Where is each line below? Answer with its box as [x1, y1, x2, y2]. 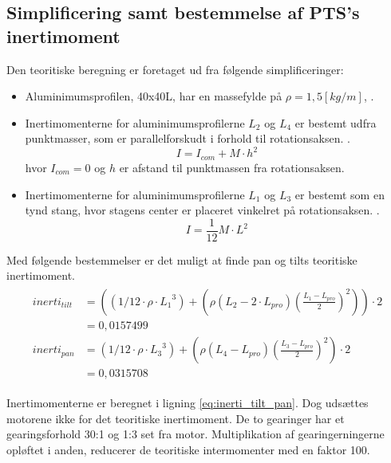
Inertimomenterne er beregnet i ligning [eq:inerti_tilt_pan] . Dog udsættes [6, 394, 369, 411]
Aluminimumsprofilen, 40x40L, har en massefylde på [25, 88, 282, 104]
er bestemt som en [294, 186, 385, 202]
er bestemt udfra [294, 114, 377, 131]
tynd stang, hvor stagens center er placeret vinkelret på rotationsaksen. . [25, 202, 380, 218]
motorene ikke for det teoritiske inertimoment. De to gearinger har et [6, 410, 345, 426]
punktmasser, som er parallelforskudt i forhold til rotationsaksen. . [25, 130, 350, 147]
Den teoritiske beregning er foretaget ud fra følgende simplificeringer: [6, 61, 344, 77]
